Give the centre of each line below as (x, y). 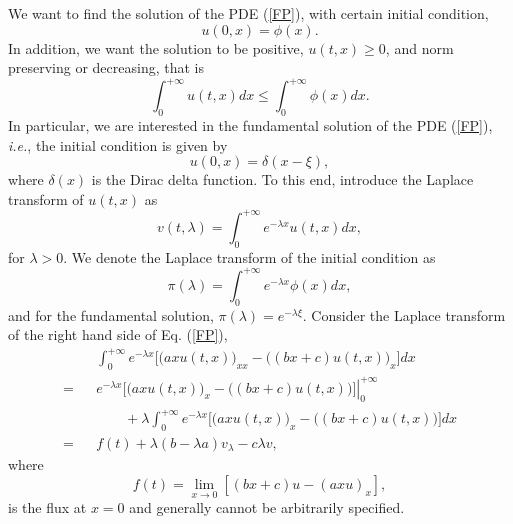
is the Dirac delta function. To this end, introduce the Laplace (282, 179)
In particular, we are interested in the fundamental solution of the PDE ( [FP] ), (250, 125)
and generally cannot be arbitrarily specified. (267, 507)
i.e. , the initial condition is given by (118, 144)
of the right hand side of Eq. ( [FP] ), (118, 334)
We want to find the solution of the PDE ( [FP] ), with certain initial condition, (248, 13)
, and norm (419, 47)
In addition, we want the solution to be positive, (156, 47)
